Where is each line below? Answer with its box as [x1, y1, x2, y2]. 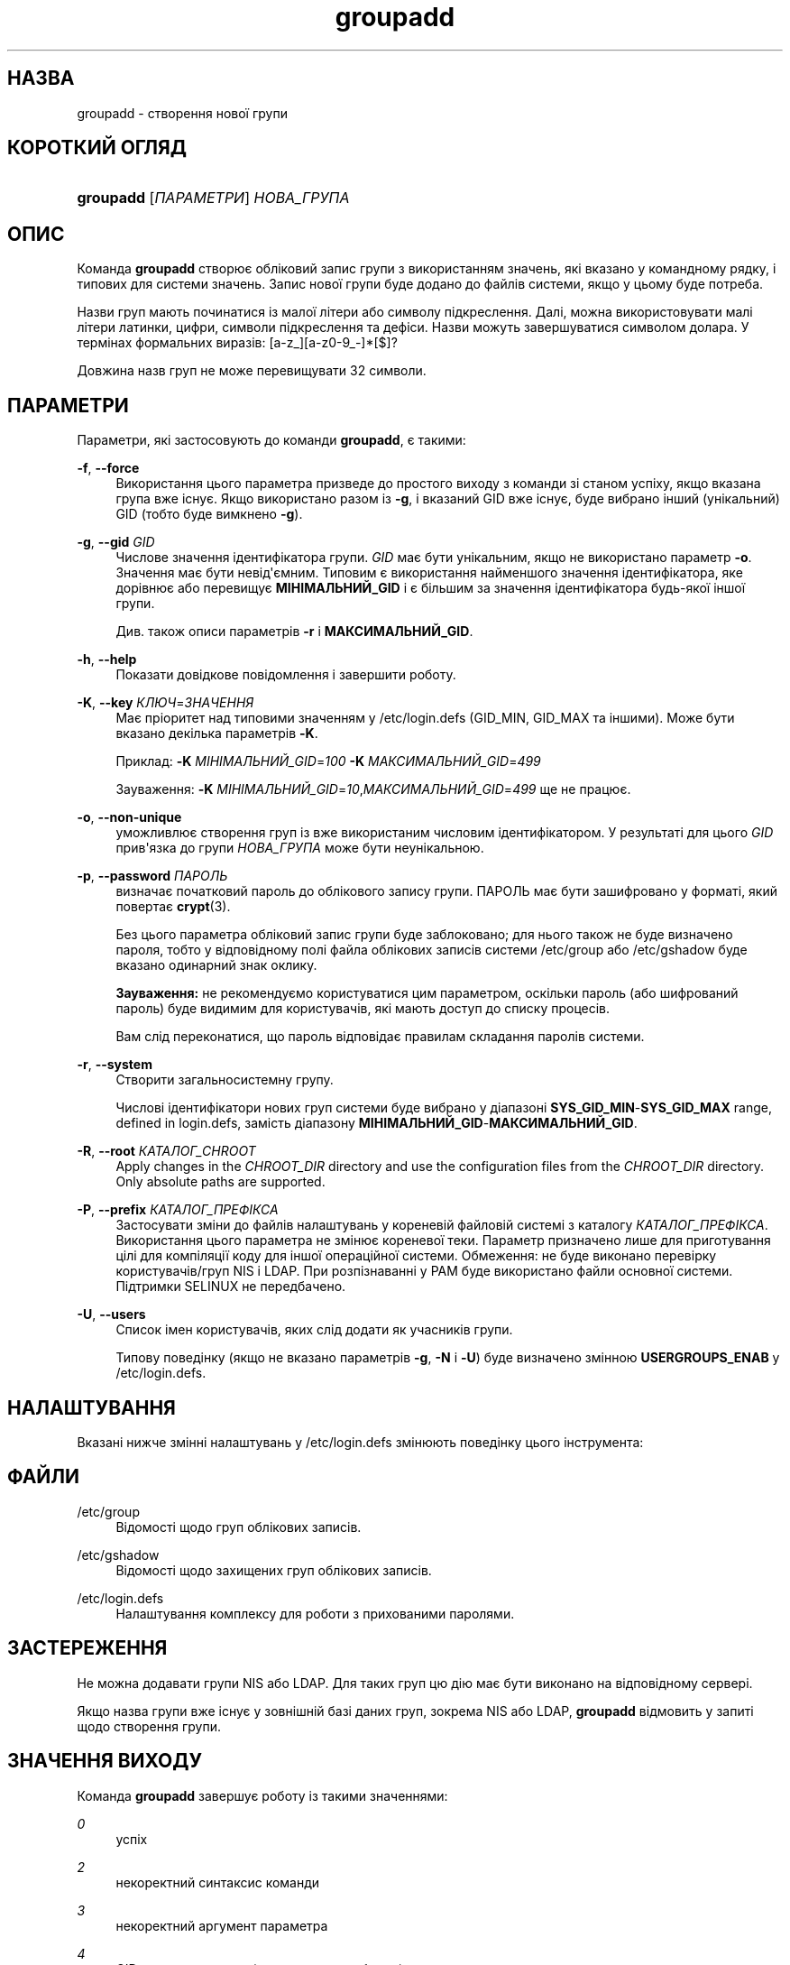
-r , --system [77, 1056, 152, 1073]
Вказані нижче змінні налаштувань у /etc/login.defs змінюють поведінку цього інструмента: [77, 1434, 644, 1450]
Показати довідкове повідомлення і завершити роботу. [115, 667, 456, 683]
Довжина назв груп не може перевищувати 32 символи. [77, 363, 427, 379]
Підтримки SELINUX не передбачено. [115, 1278, 346, 1295]
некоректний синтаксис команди [115, 1874, 320, 1890]
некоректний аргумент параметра [115, 1917, 328, 1933]
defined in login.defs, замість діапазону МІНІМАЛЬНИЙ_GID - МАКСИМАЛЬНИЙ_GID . [115, 1115, 638, 1131]
